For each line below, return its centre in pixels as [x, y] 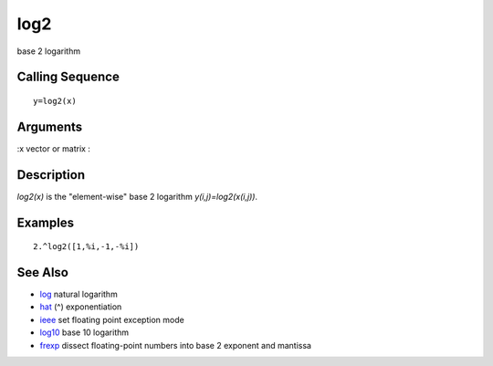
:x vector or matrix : [54, 148]
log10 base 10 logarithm [84, 332]
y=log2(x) [55, 101]
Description [51, 175]
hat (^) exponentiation [81, 307]
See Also [42, 272]
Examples [46, 222]
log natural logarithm [79, 294]
